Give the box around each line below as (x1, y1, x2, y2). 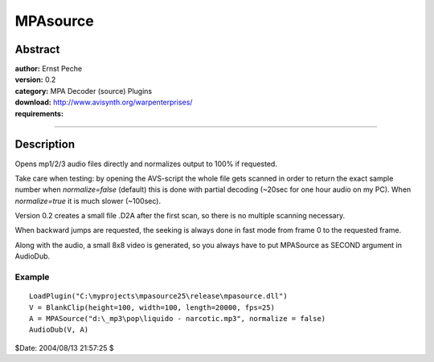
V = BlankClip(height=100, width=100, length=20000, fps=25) (29, 303, 275, 312)
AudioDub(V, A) (29, 325, 89, 335)
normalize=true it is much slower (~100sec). (14, 196, 161, 205)
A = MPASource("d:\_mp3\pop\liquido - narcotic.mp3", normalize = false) (29, 314, 326, 323)
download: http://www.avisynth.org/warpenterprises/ (14, 97, 193, 108)
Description (14, 137, 76, 152)
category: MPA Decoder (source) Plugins (14, 86, 153, 96)
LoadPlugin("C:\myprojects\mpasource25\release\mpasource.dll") (29, 291, 289, 301)
